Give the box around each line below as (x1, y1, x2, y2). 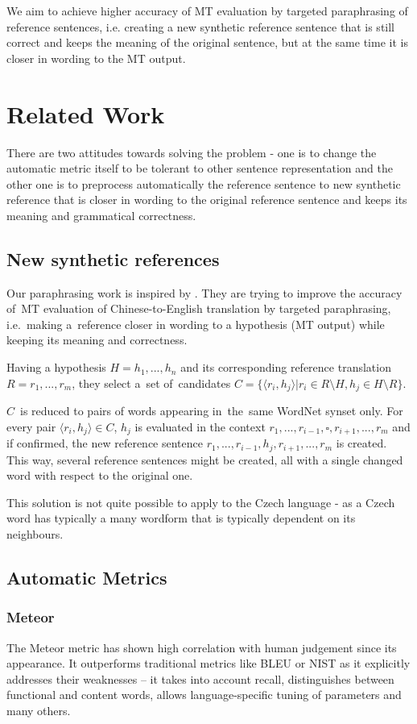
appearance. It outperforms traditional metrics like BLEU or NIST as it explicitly (6, 655, 411, 672)
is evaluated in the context (134, 418, 266, 435)
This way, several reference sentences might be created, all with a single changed (6, 451, 403, 468)
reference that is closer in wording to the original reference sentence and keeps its (6, 191, 407, 208)
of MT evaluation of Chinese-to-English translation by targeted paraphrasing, (6, 300, 391, 317)
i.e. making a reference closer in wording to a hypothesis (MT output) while (6, 315, 385, 332)
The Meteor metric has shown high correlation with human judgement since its (6, 639, 397, 655)
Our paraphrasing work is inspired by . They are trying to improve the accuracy (6, 284, 403, 301)
